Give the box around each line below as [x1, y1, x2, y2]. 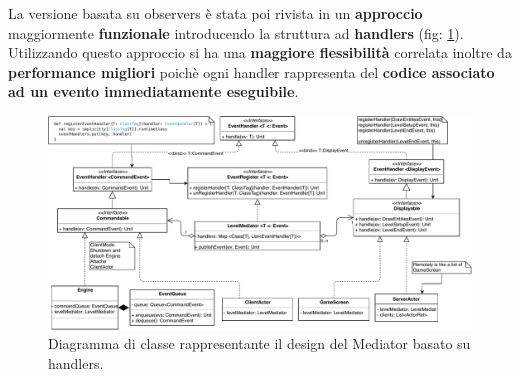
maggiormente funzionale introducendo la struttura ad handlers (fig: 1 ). [8, 22, 464, 43]
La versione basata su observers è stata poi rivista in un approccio [8, 3, 423, 23]
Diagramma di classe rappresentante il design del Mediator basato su [48, 333, 471, 354]
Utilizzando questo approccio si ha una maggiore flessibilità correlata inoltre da [8, 42, 512, 63]
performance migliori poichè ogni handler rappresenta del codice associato [8, 61, 495, 82]
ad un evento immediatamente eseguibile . [8, 81, 299, 102]
